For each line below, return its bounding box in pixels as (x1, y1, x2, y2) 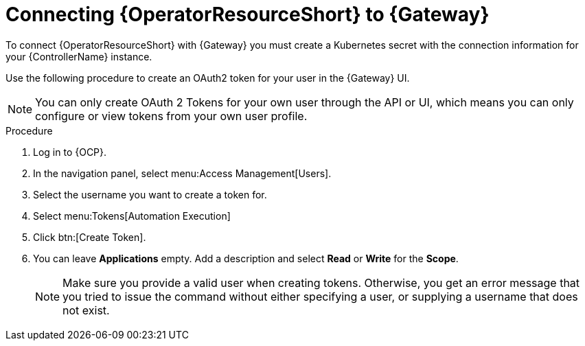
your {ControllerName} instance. (5, 50, 152, 62)
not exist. (62, 303, 110, 317)
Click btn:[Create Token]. (33, 231, 146, 243)
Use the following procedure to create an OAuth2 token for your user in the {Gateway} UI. (5, 71, 410, 84)
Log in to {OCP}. (33, 146, 107, 158)
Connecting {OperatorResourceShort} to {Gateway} (5, 3, 490, 26)
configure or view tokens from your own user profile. (35, 108, 308, 123)
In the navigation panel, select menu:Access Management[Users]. (33, 167, 332, 179)
